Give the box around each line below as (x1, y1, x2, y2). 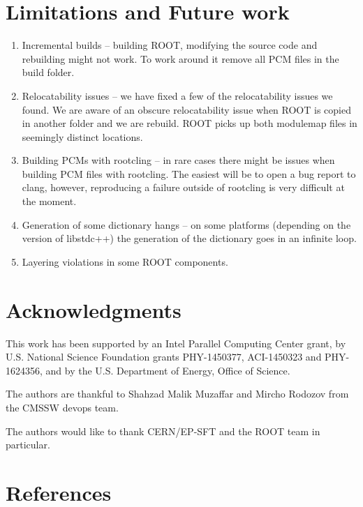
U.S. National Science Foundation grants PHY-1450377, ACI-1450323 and (6, 349, 322, 364)
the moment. (22, 194, 77, 209)
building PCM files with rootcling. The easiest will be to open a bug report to (22, 166, 356, 181)
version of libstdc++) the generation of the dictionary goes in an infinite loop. (22, 231, 357, 245)
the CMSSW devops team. (6, 400, 119, 414)
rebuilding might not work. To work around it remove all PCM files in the (22, 51, 339, 66)
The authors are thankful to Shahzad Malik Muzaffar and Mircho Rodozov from (6, 386, 349, 401)
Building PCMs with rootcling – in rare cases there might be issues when (22, 153, 335, 167)
